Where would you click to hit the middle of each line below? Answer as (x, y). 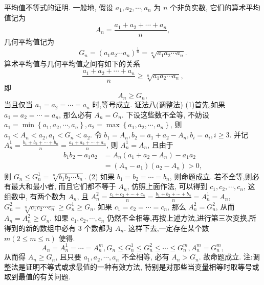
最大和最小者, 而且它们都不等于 (63, 186)
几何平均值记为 (29, 42)
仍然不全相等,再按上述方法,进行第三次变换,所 (182, 218)
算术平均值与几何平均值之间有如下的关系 (72, 63)
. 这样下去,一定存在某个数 (167, 228)
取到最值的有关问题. (37, 277)
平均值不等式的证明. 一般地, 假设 (59, 7)
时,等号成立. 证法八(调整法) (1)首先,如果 (159, 104)
